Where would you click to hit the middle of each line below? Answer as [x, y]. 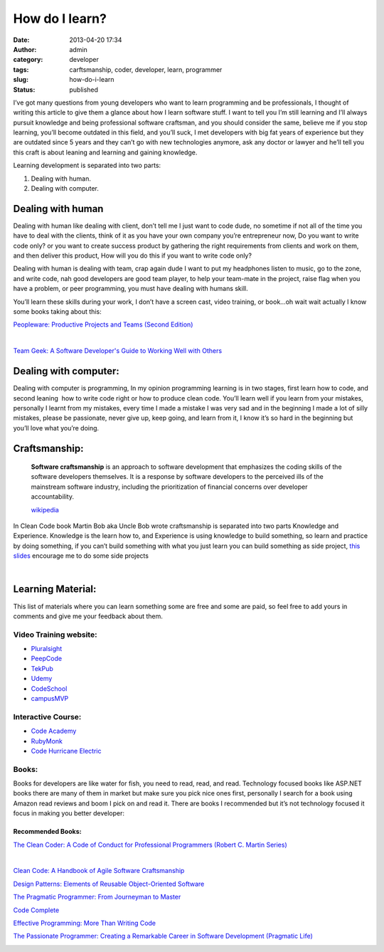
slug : [21, 80]
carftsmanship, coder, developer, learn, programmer [146, 69]
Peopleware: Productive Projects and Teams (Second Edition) [103, 324]
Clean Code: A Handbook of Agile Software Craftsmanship [99, 871]
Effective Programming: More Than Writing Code [85, 923]
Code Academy [54, 731]
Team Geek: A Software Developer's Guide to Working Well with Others [118, 351]
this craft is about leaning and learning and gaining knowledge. [105, 152]
